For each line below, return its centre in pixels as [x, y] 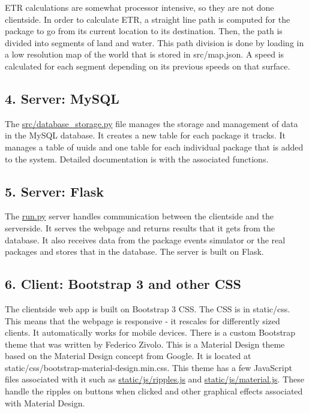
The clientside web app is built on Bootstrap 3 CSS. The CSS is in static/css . [148, 308]
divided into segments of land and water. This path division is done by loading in [154, 42]
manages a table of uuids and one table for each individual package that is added [154, 147]
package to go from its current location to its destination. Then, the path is [144, 31]
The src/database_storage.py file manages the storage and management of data [151, 123]
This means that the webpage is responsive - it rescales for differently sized [142, 320]
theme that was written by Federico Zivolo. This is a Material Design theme [145, 344]
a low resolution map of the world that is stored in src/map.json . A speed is [145, 54]
